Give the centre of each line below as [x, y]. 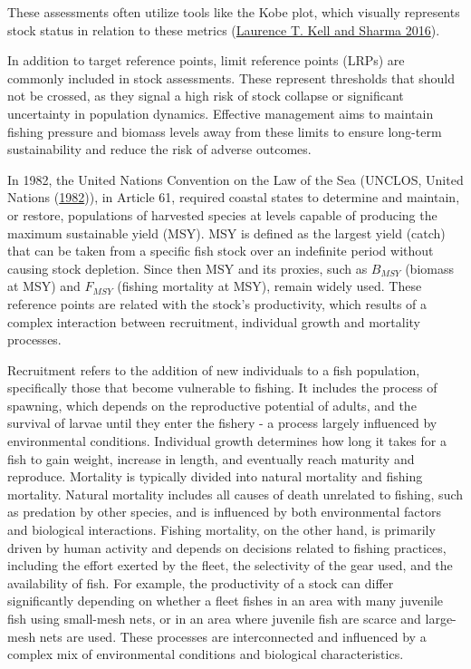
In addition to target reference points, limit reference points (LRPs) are [206, 60]
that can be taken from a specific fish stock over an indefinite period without [221, 251]
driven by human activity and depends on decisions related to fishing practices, [227, 547]
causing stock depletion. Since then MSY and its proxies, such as [187, 268]
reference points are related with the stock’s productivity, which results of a [217, 303]
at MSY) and [44, 286]
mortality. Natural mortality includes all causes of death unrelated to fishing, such [235, 494]
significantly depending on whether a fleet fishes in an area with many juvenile [225, 601]
